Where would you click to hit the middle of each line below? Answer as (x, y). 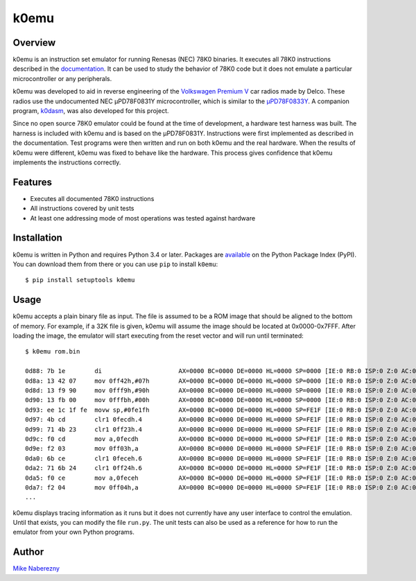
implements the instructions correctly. (67, 162)
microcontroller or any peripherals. (62, 78)
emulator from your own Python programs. (73, 532)
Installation (37, 238)
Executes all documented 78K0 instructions (92, 198)
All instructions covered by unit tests (82, 209)
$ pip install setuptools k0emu (80, 280)
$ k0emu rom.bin (53, 352)
